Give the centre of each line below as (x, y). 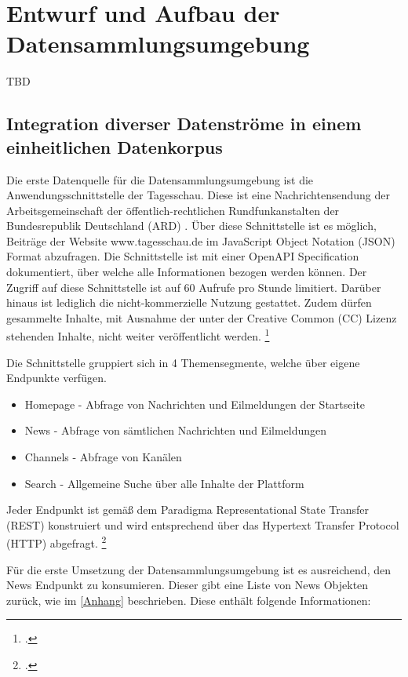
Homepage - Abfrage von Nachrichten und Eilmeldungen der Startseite (195, 404)
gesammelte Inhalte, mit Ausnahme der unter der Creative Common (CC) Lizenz (202, 317)
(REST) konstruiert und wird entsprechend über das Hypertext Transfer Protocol (203, 524)
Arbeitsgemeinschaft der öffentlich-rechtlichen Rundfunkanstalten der (173, 210)
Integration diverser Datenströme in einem (184, 124)
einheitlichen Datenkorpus (115, 146)
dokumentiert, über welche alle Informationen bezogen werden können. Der (187, 272)
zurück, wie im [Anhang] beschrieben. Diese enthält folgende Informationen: (189, 600)
